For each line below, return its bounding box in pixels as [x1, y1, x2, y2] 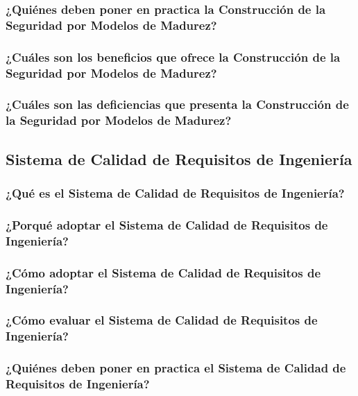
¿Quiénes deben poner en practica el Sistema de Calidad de [6, 359, 346, 377]
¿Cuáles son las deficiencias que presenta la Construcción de [6, 96, 349, 113]
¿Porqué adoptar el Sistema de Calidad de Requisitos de [6, 216, 328, 233]
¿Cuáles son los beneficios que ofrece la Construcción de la [6, 48, 341, 65]
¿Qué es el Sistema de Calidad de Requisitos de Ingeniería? [6, 184, 345, 201]
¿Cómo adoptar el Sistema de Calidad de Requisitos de [6, 264, 321, 281]
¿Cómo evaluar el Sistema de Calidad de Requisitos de [6, 311, 318, 329]
